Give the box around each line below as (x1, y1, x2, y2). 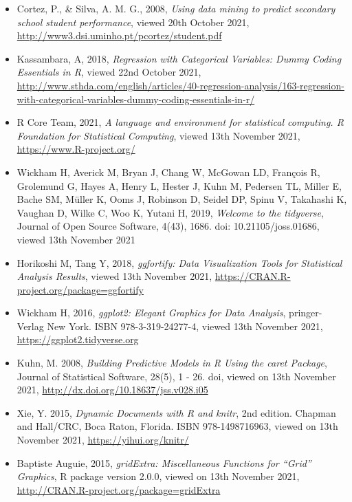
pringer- (289, 305, 322, 320)
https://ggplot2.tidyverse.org (16, 332, 139, 347)
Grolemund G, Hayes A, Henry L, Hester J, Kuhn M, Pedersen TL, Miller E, (16, 178, 342, 193)
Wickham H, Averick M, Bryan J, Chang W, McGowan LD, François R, (16, 164, 320, 179)
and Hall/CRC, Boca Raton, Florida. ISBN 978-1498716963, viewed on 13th (16, 419, 338, 433)
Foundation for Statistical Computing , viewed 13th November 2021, (16, 128, 300, 142)
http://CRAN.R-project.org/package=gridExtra (16, 482, 221, 496)
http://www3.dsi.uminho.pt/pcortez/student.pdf (16, 28, 222, 43)
